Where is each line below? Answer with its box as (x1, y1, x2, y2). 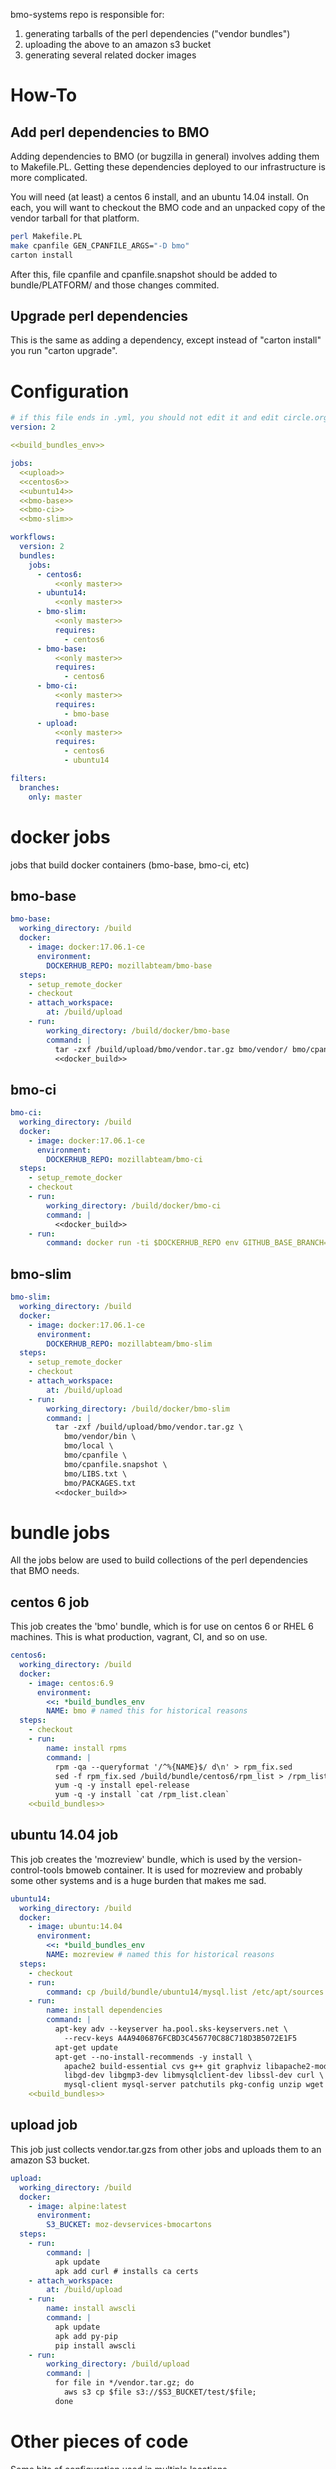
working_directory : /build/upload (46, 2359, 190, 2369)
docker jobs (10, 825, 111, 848)
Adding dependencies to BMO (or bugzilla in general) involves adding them (10, 150, 320, 162)
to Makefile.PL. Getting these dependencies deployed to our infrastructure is (10, 161, 326, 173)
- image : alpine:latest (28, 2201, 128, 2211)
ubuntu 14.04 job (10, 1827, 119, 1844)
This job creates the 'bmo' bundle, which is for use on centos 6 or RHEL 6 (10, 1620, 314, 1633)
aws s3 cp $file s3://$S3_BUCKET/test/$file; (63, 2387, 257, 2397)
